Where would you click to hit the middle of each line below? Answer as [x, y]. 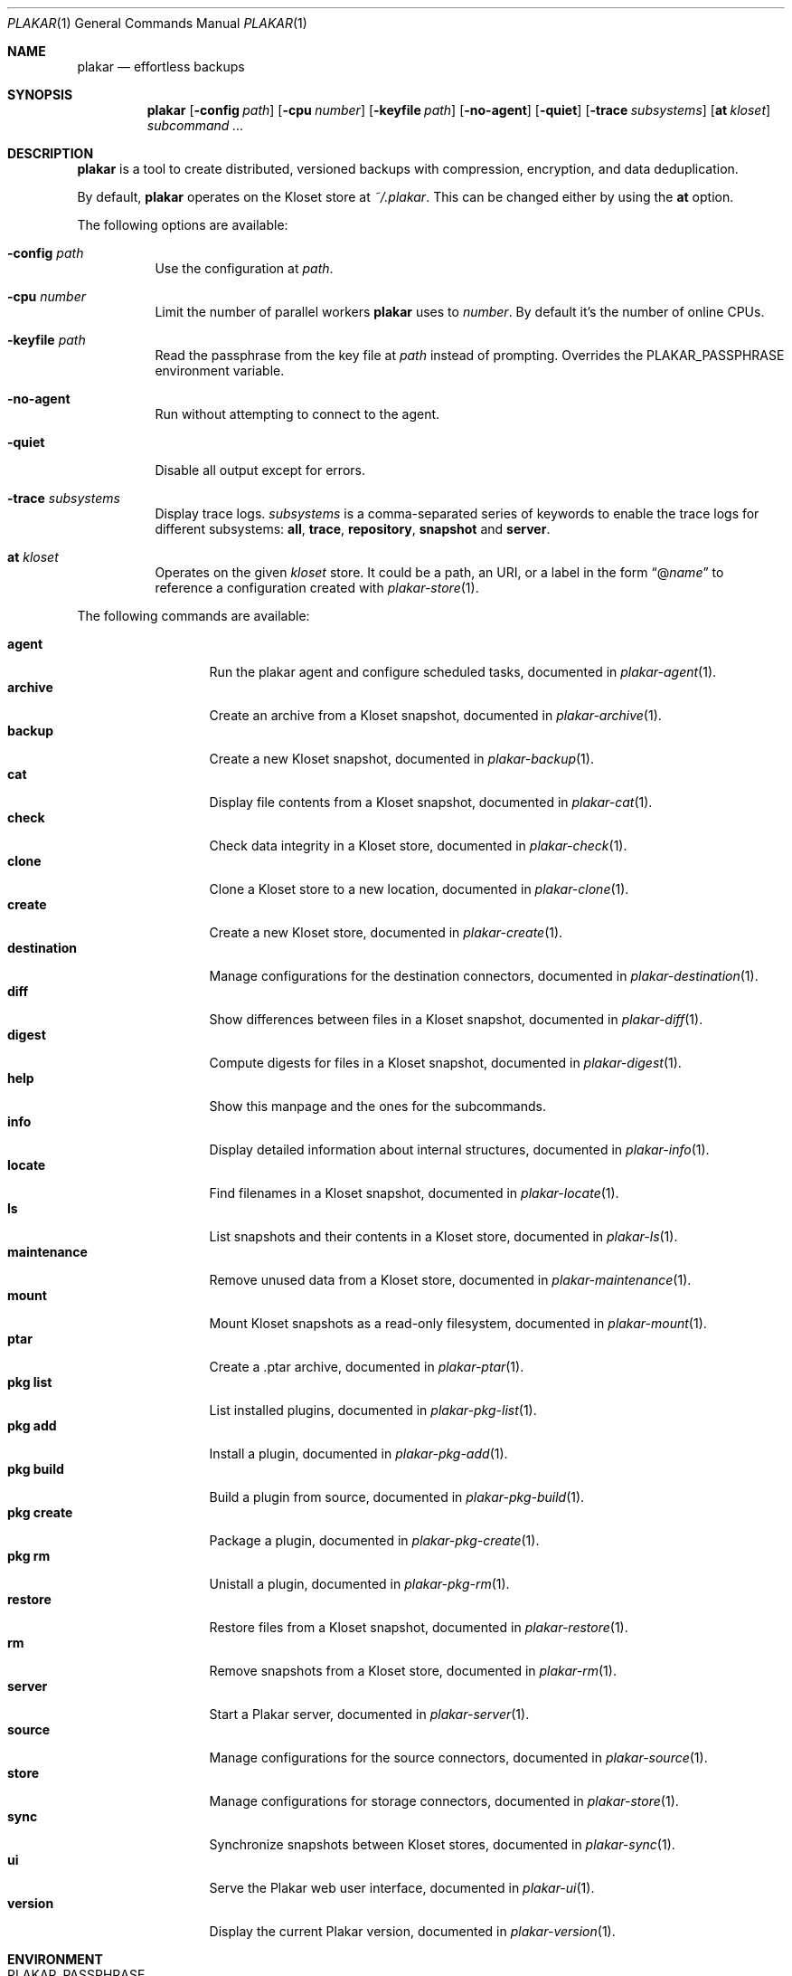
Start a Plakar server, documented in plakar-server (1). [369, 1714]
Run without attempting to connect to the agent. [297, 414]
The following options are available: [183, 225]
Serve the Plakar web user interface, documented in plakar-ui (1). [402, 1888]
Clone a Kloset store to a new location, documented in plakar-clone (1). [419, 889]
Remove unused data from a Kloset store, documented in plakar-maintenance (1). [450, 1280]
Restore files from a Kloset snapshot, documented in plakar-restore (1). [419, 1627]
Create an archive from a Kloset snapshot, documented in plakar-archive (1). [435, 715]
